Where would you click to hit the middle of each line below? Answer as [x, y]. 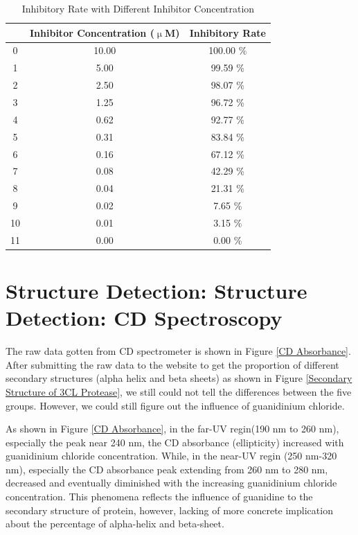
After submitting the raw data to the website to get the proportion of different [172, 364]
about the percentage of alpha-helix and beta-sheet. [115, 524]
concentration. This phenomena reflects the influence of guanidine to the [159, 497]
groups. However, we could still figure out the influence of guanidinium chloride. [175, 405]
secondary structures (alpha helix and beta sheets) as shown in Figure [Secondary [179, 378]
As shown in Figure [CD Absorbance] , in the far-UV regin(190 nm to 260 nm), [172, 429]
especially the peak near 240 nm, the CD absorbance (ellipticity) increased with [175, 442]
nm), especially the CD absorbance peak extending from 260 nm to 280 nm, [167, 469]
